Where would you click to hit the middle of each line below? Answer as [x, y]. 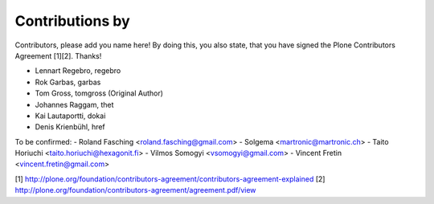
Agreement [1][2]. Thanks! [58, 55]
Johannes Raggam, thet [74, 104]
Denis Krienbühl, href [70, 127]
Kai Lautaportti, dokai [70, 116]
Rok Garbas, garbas [68, 82]
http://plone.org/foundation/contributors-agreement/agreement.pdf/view [135, 190]
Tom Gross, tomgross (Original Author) [99, 93]
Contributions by [72, 21]
